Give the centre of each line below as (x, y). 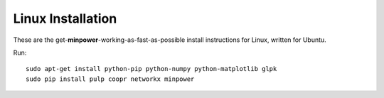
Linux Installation (65, 18)
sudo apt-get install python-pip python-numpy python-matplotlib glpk (151, 69)
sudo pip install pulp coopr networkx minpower (110, 79)
